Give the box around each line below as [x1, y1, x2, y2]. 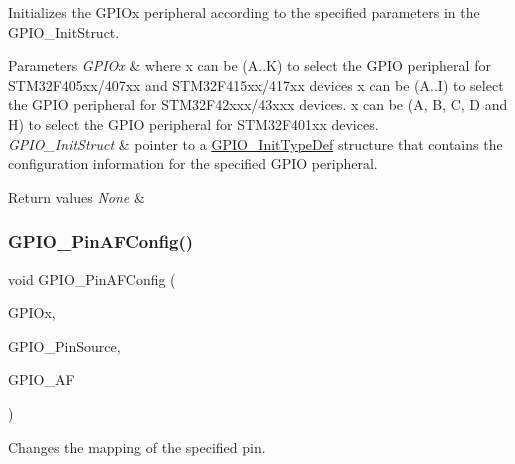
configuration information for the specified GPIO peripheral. [8, 153, 378, 174]
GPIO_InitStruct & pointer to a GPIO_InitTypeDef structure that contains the [8, 133, 503, 154]
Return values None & [8, 186, 145, 207]
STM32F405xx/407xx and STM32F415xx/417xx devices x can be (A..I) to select [8, 74, 504, 95]
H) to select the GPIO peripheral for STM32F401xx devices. [8, 113, 379, 134]
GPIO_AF [8, 369, 75, 390]
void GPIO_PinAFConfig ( [8, 268, 176, 289]
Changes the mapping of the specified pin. [8, 436, 266, 457]
